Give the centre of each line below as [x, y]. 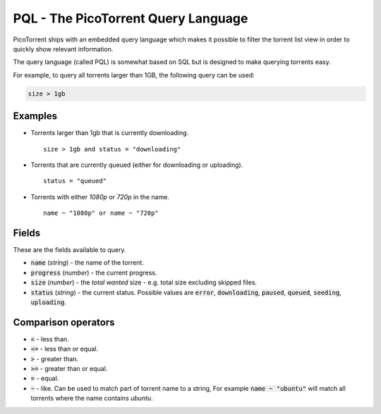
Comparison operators [64, 322]
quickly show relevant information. [63, 49]
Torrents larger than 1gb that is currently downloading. [110, 133]
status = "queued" [75, 181]
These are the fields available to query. [69, 250]
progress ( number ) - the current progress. [94, 272]
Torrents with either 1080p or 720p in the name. [100, 196]
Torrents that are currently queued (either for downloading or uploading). [137, 165]
